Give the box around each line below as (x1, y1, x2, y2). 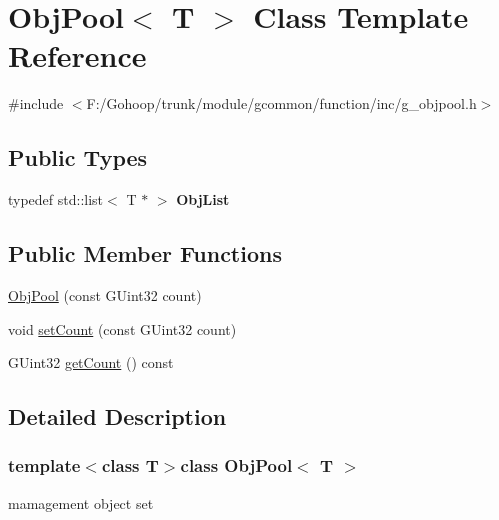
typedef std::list (8, 189, 104, 210)
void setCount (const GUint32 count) (8, 318, 237, 339)
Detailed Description (8, 401, 227, 432)
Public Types (8, 142, 148, 173)
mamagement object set (8, 492, 154, 513)
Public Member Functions (8, 238, 282, 269)
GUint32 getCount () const (8, 352, 174, 373)
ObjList (176, 189, 230, 210)
